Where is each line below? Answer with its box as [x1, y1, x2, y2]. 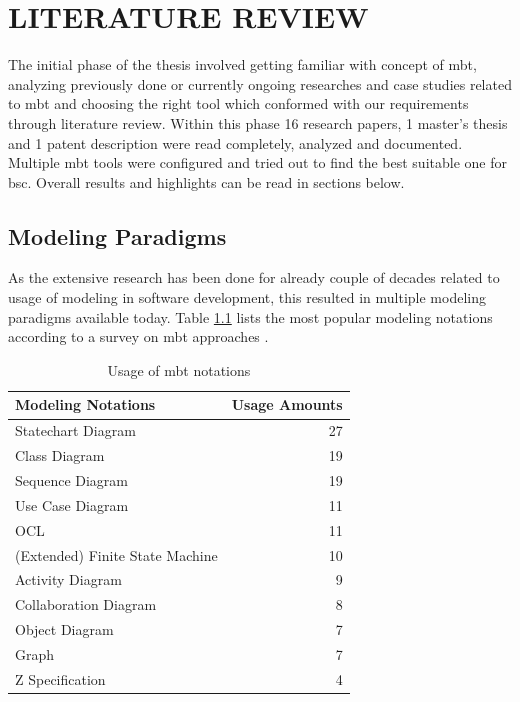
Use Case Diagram [15, 494, 129, 515]
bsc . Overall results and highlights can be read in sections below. [8, 171, 405, 192]
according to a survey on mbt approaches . [8, 326, 269, 347]
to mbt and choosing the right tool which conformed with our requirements [8, 93, 469, 114]
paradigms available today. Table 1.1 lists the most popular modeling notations [8, 306, 493, 327]
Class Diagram [15, 445, 105, 466]
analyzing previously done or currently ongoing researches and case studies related [8, 73, 512, 94]
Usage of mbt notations [107, 359, 251, 380]
